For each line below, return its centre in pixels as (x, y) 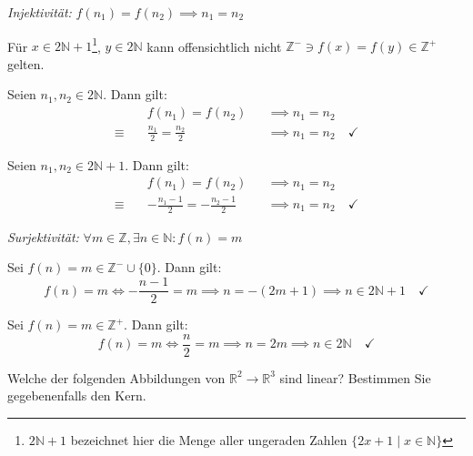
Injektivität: (40, 12)
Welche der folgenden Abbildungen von (116, 377)
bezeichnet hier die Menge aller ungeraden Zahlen (209, 439)
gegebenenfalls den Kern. (77, 395)
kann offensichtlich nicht (214, 46)
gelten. (26, 63)
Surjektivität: (43, 236)
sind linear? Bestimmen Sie (355, 377)
